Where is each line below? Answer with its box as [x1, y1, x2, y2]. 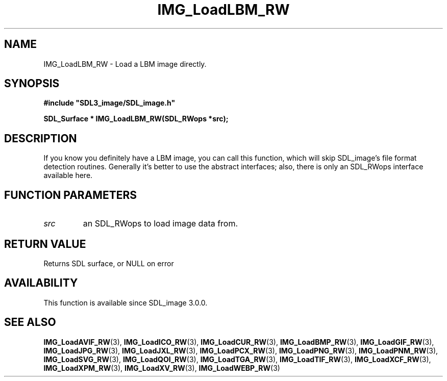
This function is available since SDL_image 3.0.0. [43, 298, 208, 307]
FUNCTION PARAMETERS [4, 188, 137, 201]
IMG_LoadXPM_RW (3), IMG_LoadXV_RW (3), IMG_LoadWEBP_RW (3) [43, 363, 280, 372]
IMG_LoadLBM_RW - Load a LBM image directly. [43, 59, 207, 68]
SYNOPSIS [4, 77, 60, 90]
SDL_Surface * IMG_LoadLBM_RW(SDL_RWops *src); [43, 114, 229, 123]
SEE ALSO [4, 316, 56, 329]
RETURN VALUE [4, 237, 86, 250]
